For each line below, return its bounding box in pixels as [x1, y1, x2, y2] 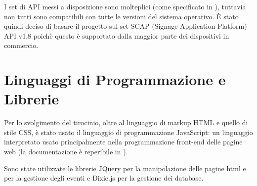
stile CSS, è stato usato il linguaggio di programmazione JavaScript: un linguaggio [4, 127, 253, 137]
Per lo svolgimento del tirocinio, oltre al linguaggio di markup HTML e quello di [4, 117, 248, 128]
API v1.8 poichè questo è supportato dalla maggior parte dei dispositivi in [4, 30, 229, 41]
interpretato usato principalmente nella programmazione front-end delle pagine [4, 137, 243, 147]
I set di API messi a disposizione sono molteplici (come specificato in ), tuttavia [4, 1, 246, 11]
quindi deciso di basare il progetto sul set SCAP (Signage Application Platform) [4, 21, 247, 31]
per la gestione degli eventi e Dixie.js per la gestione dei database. [4, 173, 204, 183]
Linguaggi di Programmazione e [4, 69, 226, 90]
